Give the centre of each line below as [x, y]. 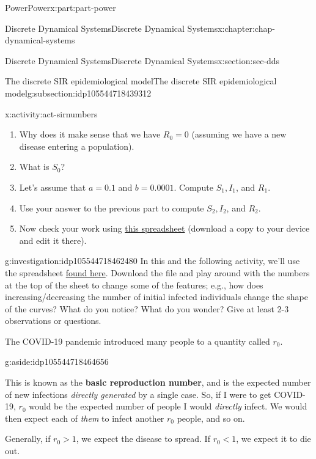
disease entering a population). [77, 146]
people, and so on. [211, 418]
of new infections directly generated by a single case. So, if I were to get [138, 394]
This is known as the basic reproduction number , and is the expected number [158, 382]
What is [34, 167]
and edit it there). [53, 240]
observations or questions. [53, 321]
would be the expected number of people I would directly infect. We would [168, 406]
